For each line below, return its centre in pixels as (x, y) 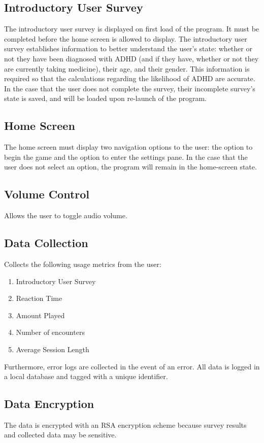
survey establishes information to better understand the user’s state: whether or (128, 48)
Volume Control (47, 194)
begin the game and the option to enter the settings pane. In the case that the (126, 157)
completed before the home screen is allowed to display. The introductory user (126, 38)
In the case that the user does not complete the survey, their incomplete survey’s (130, 88)
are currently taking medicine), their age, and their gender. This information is (127, 68)
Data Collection (46, 243)
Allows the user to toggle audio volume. (66, 215)
